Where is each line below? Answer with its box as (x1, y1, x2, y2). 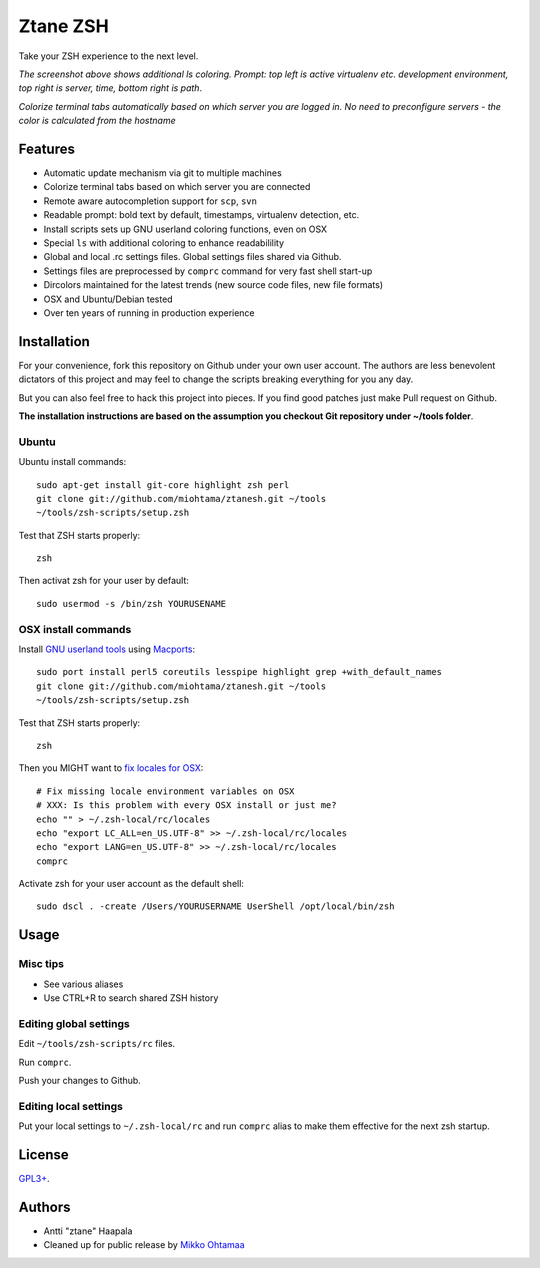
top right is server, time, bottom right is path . (18, 82, 203, 94)
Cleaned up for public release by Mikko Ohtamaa (43, 1239, 245, 1251)
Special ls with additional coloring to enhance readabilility (43, 236, 285, 249)
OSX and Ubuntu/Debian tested (43, 293, 174, 305)
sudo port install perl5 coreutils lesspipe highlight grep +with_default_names (36, 666, 443, 678)
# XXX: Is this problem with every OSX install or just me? (36, 800, 337, 811)
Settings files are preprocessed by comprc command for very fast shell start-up (43, 265, 373, 277)
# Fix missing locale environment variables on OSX (36, 785, 295, 797)
